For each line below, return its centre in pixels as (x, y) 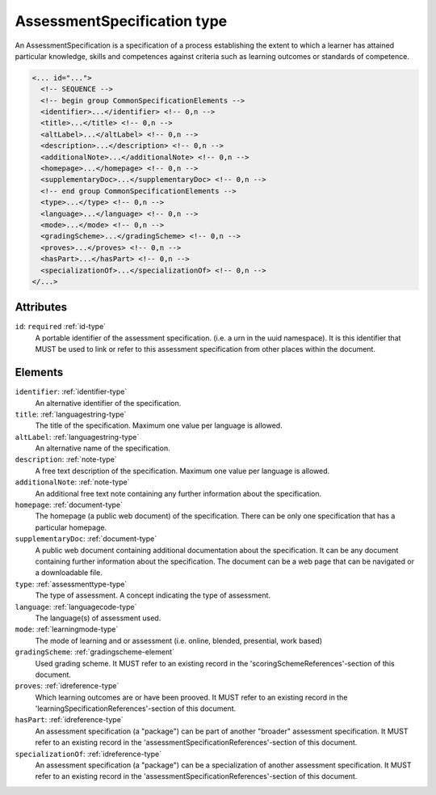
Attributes (41, 307)
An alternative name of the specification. (103, 448)
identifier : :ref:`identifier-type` (71, 391)
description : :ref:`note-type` (66, 459)
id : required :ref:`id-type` (61, 327)
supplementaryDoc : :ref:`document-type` (86, 539)
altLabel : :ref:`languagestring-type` (77, 437)
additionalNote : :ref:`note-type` (72, 482)
